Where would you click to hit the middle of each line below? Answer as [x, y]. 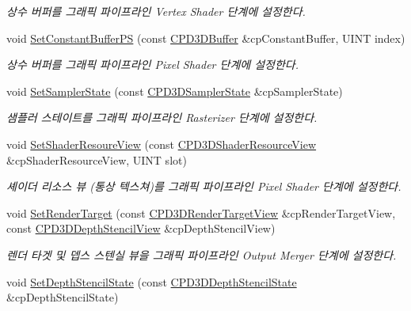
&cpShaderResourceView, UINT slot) [97, 159]
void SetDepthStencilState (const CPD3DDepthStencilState [152, 281]
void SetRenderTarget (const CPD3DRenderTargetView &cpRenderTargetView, [201, 212]
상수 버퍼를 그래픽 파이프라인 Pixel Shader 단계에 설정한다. [152, 64]
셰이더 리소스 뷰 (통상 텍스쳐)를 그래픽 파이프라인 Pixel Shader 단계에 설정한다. [204, 186]
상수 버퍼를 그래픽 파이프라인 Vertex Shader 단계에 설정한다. [156, 11]
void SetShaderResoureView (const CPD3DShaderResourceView [162, 144]
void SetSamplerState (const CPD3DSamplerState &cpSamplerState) [175, 91]
